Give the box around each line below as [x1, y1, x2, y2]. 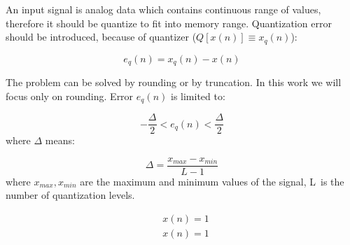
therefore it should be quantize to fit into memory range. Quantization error [6, 15, 332, 30]
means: [45, 133, 75, 148]
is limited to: [170, 88, 225, 103]
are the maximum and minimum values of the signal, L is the [80, 174, 344, 188]
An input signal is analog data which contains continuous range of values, [6, 2, 321, 16]
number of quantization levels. [6, 188, 135, 202]
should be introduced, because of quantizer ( [6, 29, 197, 44]
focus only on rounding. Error [6, 88, 134, 103]
